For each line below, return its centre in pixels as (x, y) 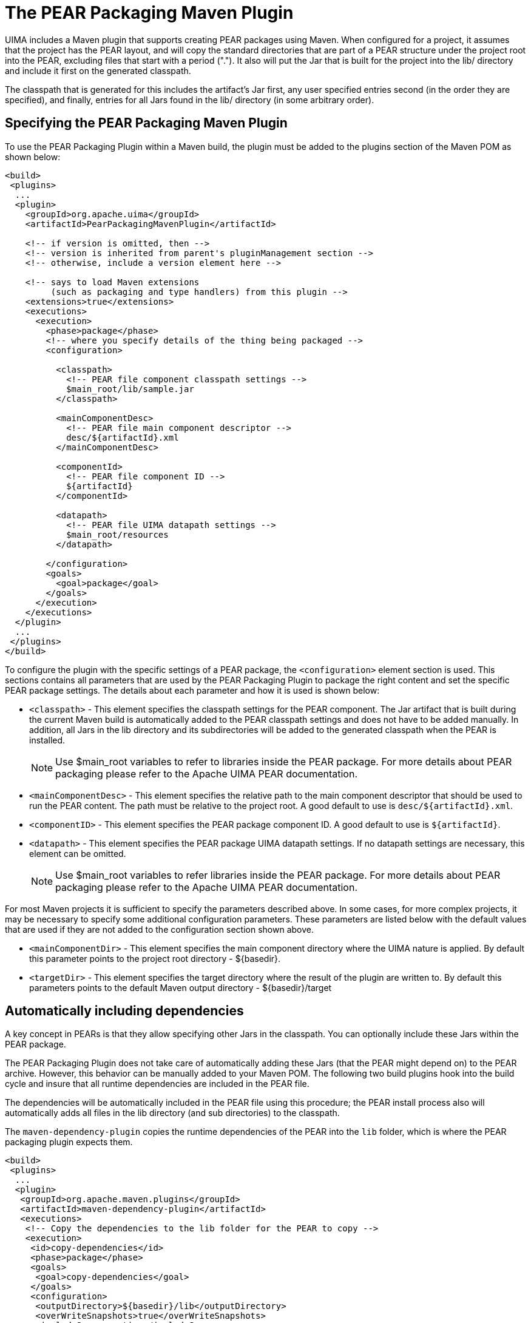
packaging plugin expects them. (69, 1142)
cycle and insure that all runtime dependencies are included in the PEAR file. (157, 1084)
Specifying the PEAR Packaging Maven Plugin (146, 123)
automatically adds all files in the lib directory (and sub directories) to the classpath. (172, 1113)
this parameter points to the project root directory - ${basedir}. (155, 958)
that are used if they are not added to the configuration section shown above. (159, 929)
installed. (47, 740)
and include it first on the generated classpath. (98, 70)
